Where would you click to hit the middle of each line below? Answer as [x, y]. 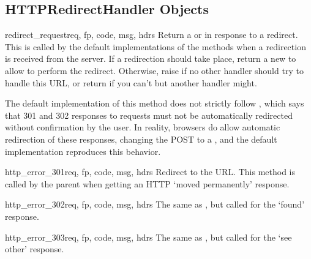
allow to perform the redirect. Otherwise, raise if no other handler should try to [154, 70]
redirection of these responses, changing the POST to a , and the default [141, 139]
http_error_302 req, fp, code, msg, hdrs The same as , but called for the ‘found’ [155, 204]
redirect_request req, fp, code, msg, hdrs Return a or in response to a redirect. [152, 35]
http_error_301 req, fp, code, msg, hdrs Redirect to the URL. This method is [150, 172]
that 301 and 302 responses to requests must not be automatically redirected [149, 115]
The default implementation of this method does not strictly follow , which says [155, 103]
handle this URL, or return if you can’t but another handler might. [131, 82]
